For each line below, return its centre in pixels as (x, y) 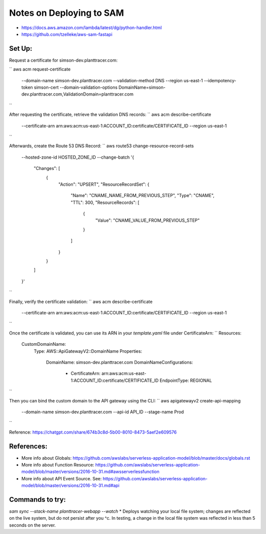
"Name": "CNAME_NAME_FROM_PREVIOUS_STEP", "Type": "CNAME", (143, 196)
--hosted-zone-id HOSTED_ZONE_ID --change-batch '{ (78, 157)
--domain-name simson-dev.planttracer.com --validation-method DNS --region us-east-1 (112, 80)
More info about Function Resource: (58, 465)
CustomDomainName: (44, 344)
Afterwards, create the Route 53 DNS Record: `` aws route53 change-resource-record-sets (101, 146)
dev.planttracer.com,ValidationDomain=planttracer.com (78, 94)
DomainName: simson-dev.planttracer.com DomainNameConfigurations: (119, 362)
